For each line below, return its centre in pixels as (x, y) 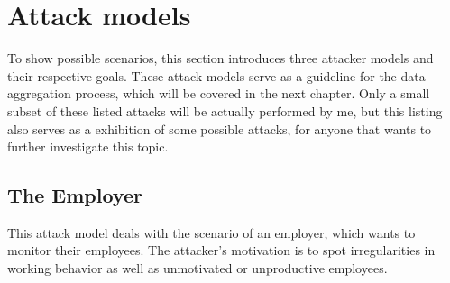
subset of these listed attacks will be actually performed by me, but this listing (225, 110)
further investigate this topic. (88, 146)
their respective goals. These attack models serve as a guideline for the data (216, 75)
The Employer (75, 195)
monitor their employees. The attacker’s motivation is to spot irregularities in (221, 250)
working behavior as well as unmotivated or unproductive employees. (197, 268)
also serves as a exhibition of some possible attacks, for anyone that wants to (220, 128)
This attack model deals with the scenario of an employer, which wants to (211, 232)
